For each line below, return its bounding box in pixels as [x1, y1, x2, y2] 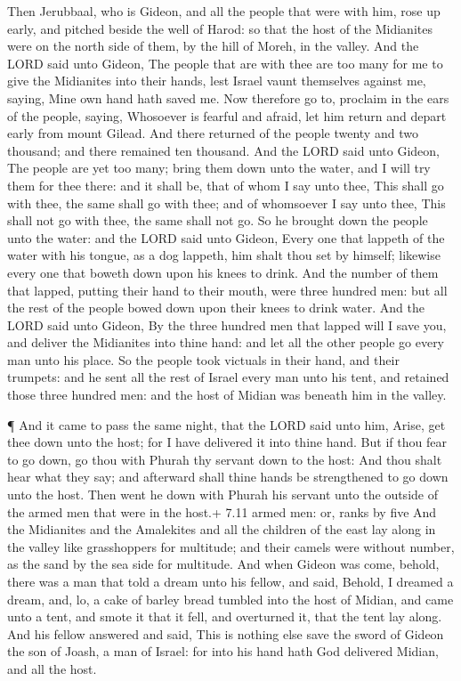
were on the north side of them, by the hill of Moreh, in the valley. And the [7, 36, 419, 55]
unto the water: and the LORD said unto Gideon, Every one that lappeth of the [7, 228, 445, 247]
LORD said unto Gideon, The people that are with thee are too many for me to [7, 53, 443, 72]
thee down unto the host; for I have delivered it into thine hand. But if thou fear [7, 433, 447, 451]
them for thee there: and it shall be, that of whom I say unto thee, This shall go [7, 175, 444, 194]
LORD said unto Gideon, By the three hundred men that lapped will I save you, [7, 315, 447, 334]
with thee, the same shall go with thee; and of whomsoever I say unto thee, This [7, 193, 446, 212]
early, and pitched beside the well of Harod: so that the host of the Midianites [7, 19, 433, 37]
